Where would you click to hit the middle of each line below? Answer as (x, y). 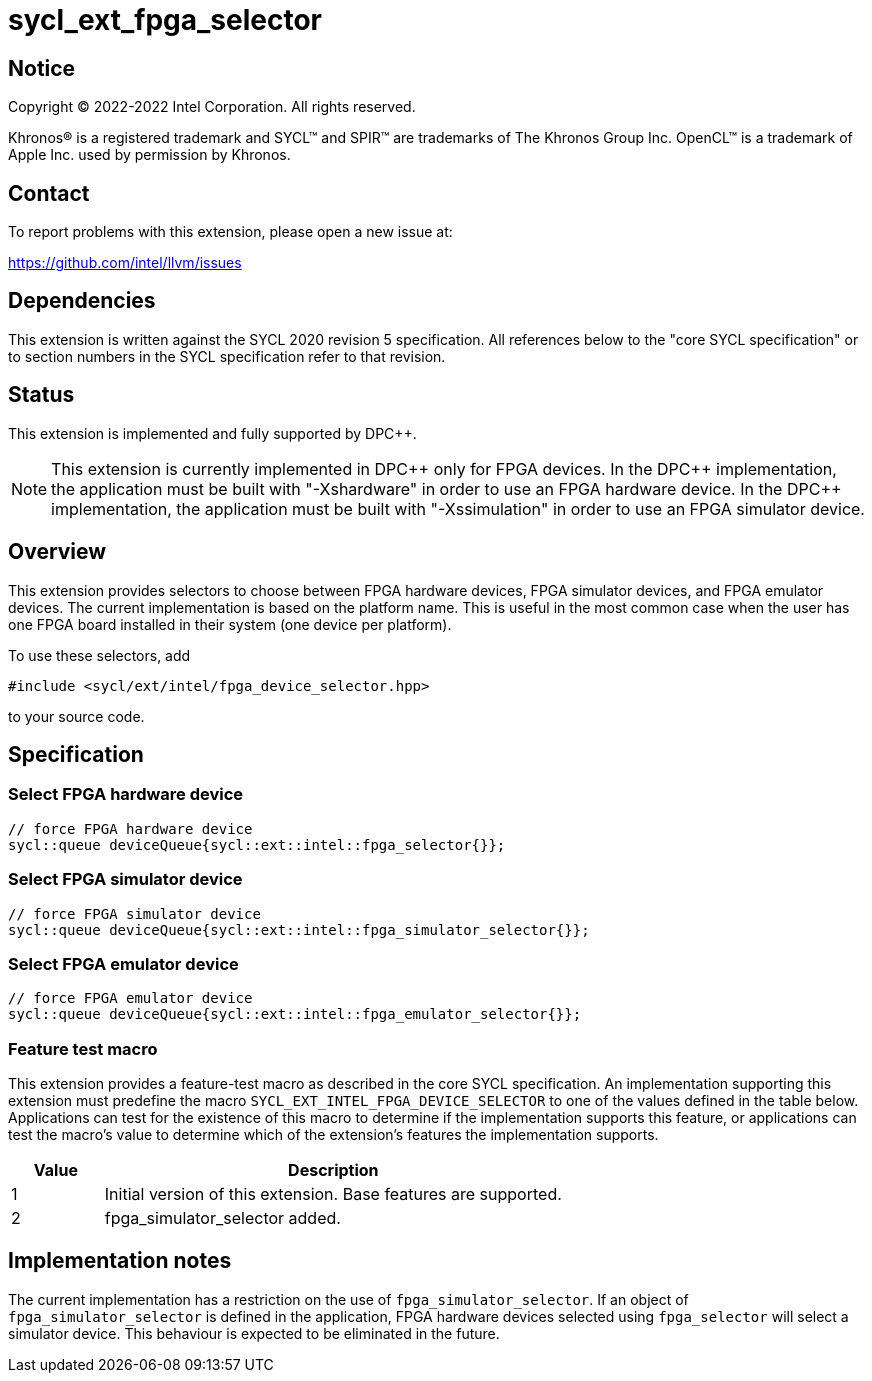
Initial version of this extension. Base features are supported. (333, 1194)
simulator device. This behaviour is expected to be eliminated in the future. (254, 1333)
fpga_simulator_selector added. (222, 1218)
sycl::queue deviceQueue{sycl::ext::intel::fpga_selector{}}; (257, 844)
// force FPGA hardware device (130, 828)
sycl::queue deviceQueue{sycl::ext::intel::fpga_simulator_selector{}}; (299, 929)
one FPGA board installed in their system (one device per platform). (230, 624)
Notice (42, 68)
